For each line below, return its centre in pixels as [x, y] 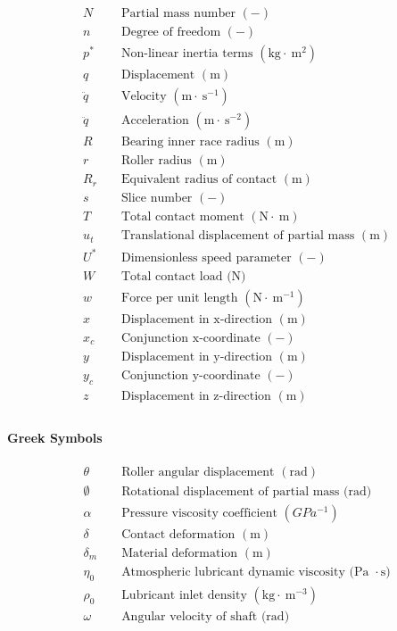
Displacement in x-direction [197, 319]
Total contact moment [182, 217]
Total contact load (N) [183, 276]
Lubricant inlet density [184, 595]
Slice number [157, 199]
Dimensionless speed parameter [206, 257]
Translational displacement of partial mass [238, 236]
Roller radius [156, 161]
